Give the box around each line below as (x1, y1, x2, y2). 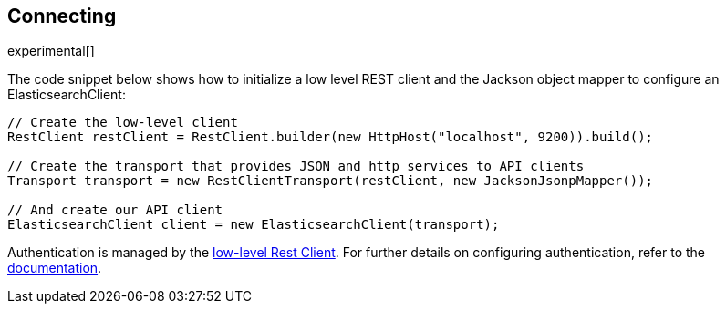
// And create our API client (7, 202, 223, 218)
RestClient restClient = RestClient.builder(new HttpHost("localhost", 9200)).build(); (7, 130, 654, 145)
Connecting (7, 5, 117, 27)
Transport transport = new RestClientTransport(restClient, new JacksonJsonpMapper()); (7, 173, 654, 189)
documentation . (7, 260, 102, 276)
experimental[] (7, 43, 95, 59)
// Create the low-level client (7, 115, 238, 130)
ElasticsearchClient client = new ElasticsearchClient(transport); (7, 217, 500, 233)
